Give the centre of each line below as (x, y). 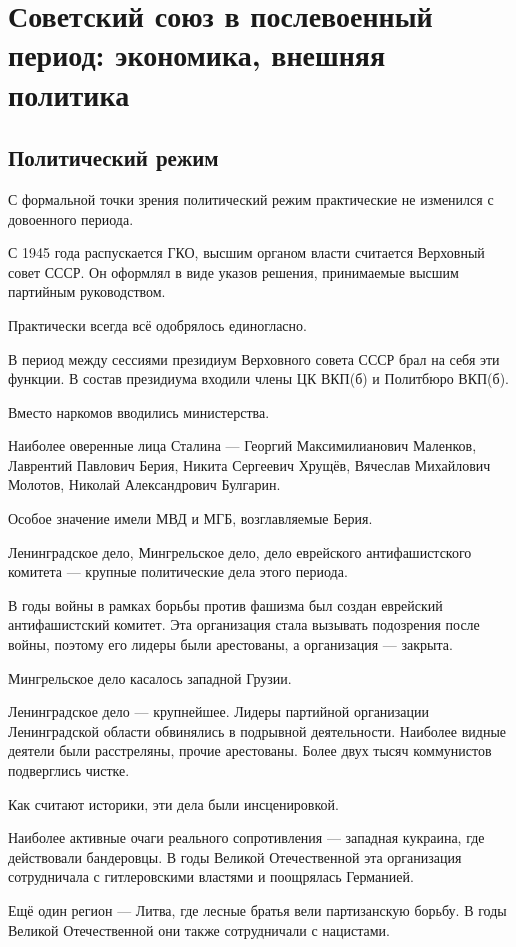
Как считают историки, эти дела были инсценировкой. (173, 803)
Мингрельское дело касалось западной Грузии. (150, 677)
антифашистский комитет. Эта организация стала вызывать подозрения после (244, 624)
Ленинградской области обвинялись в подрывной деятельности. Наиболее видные (257, 730)
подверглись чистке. (69, 770)
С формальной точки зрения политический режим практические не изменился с (251, 198)
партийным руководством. (87, 291)
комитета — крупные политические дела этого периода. (178, 571)
